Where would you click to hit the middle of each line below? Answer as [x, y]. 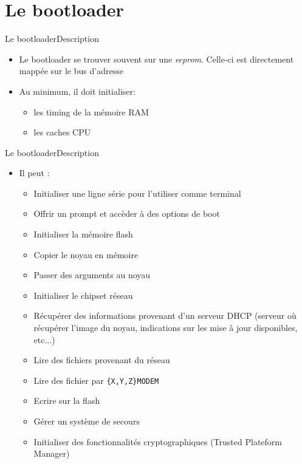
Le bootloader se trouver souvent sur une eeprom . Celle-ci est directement [156, 59]
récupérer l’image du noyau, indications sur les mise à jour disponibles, [166, 328]
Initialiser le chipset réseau [83, 295]
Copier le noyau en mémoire [86, 254]
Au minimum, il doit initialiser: [77, 91]
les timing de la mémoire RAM [91, 111]
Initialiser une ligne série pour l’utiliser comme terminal [137, 193]
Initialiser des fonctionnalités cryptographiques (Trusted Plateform [158, 441]
